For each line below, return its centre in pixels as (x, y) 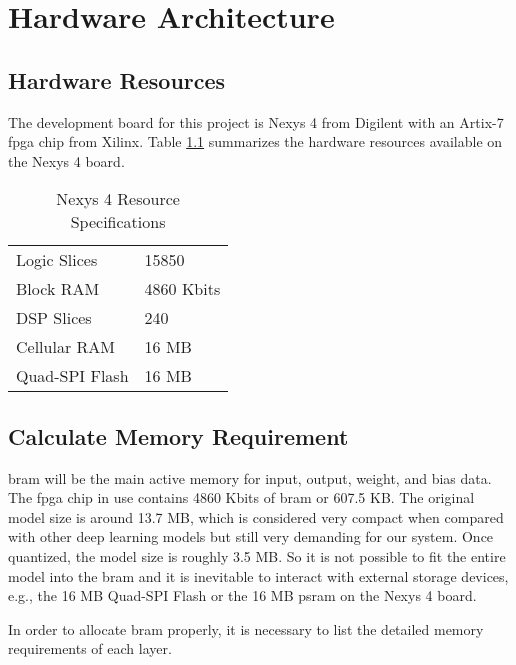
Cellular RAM (65, 347)
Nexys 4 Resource (118, 199)
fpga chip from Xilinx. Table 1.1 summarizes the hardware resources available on (255, 141)
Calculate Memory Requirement (178, 435)
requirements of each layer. (90, 648)
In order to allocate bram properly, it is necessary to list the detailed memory (246, 628)
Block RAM (58, 289)
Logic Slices (57, 260)
